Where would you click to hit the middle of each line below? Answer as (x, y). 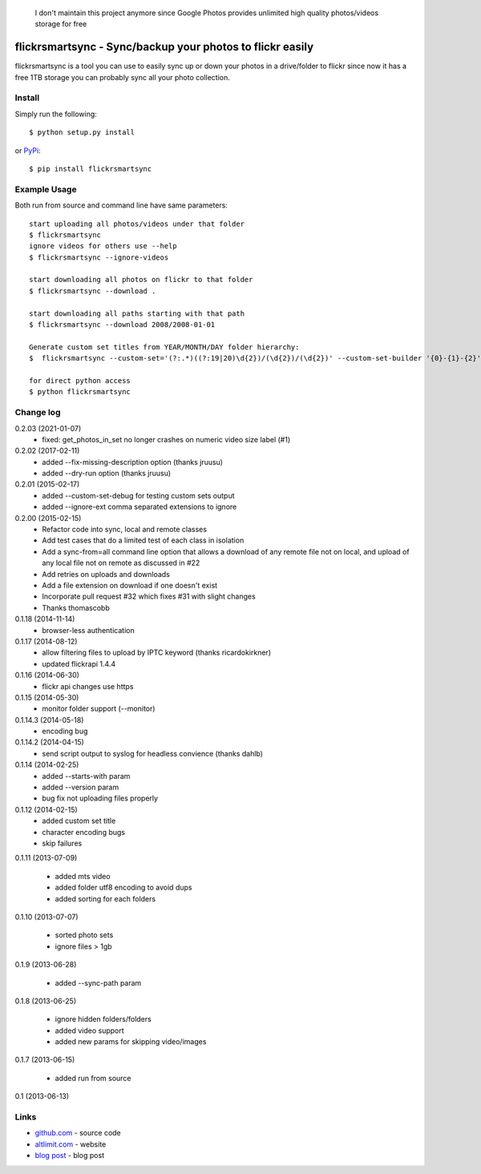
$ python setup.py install (82, 133)
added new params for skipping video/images (131, 1042)
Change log (38, 413)
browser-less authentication (89, 630)
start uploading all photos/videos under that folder (137, 224)
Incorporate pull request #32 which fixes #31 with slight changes (149, 596)
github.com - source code (78, 1133)
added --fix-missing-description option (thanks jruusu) (133, 462)
